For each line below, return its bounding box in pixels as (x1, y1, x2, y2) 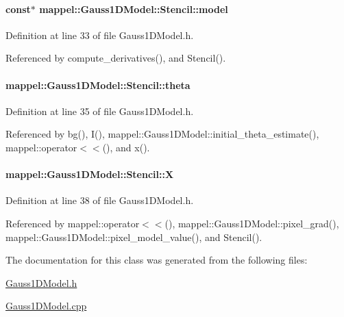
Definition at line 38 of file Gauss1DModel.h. (5, 193, 194, 207)
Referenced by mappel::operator (5, 216, 140, 230)
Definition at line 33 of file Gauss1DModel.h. (5, 27, 194, 42)
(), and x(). (102, 140, 150, 154)
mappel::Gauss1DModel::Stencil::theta (5, 77, 191, 92)
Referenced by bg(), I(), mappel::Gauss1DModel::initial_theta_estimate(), (5, 127, 319, 141)
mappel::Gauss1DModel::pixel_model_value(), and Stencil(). (5, 229, 262, 244)
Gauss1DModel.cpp (5, 299, 87, 313)
